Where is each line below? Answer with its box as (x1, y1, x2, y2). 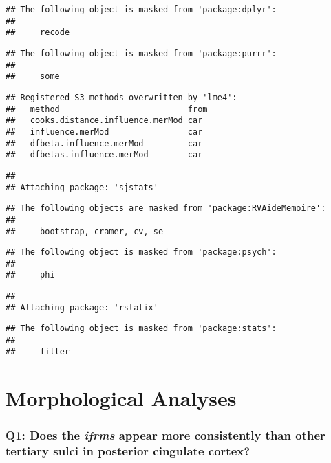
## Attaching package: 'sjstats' (6, 182, 158, 192)
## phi (6, 270, 55, 280)
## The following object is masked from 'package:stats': (6, 324, 277, 334)
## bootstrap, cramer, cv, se (6, 226, 164, 236)
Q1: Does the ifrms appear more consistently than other (6, 426, 325, 443)
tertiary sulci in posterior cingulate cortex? (6, 442, 250, 459)
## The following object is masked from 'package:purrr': (6, 48, 277, 58)
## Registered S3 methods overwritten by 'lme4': (6, 92, 237, 102)
